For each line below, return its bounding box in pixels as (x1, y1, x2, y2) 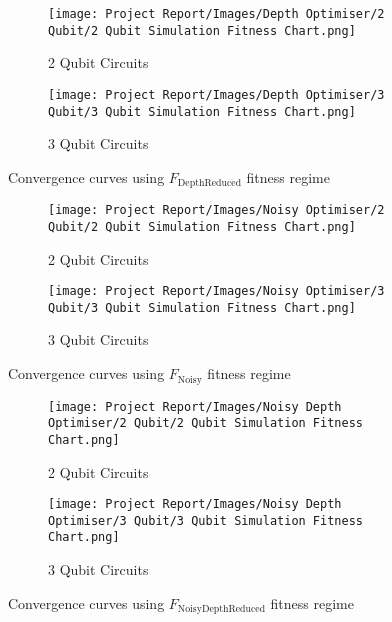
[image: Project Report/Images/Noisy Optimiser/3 (48, 284, 385, 299)
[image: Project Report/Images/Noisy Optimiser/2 (48, 203, 385, 218)
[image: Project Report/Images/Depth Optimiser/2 (48, 7, 385, 21)
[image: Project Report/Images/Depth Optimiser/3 (48, 87, 385, 102)
